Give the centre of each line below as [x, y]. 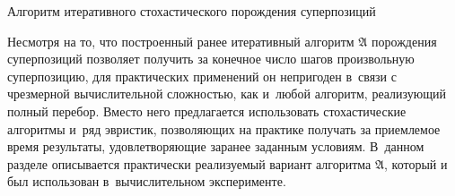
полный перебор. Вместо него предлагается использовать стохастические [207, 111]
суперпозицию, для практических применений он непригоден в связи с [202, 76]
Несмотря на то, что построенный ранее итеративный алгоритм [181, 41]
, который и [416, 163]
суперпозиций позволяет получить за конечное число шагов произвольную [211, 59]
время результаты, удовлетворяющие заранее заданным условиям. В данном [216, 146]
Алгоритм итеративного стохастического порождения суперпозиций [192, 11]
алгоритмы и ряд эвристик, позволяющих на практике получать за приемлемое [224, 128]
